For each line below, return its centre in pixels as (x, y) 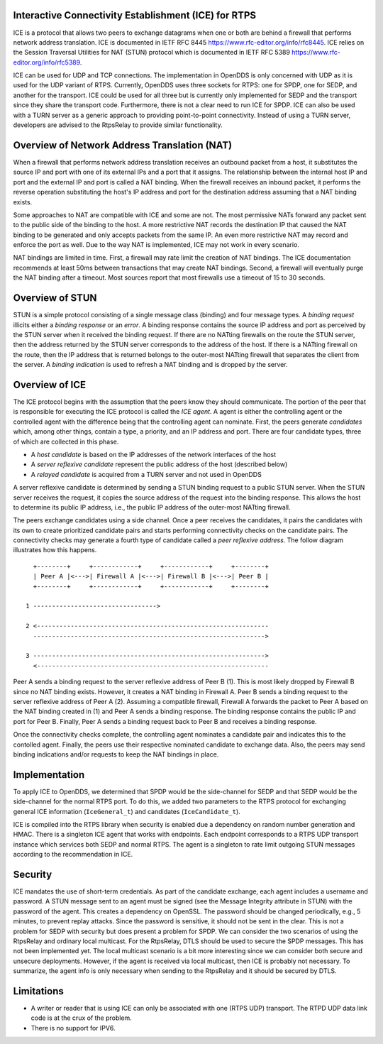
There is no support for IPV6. (73, 1028)
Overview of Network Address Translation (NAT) (123, 145)
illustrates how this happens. (55, 550)
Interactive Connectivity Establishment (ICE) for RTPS (135, 15)
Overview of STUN (55, 298)
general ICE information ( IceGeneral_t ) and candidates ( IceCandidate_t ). (127, 811)
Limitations (38, 991)
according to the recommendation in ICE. (73, 855)
